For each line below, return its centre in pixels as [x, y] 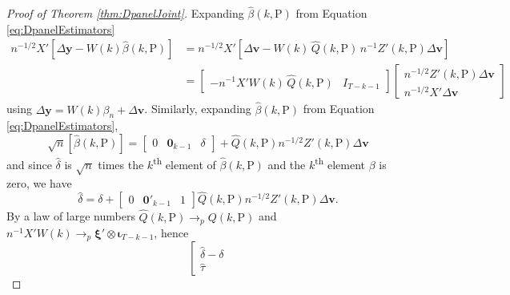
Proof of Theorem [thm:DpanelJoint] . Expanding [125, 13]
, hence [171, 232]
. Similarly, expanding [198, 109]
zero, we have [39, 182]
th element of [185, 163]
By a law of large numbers [71, 216]
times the [121, 164]
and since [29, 164]
